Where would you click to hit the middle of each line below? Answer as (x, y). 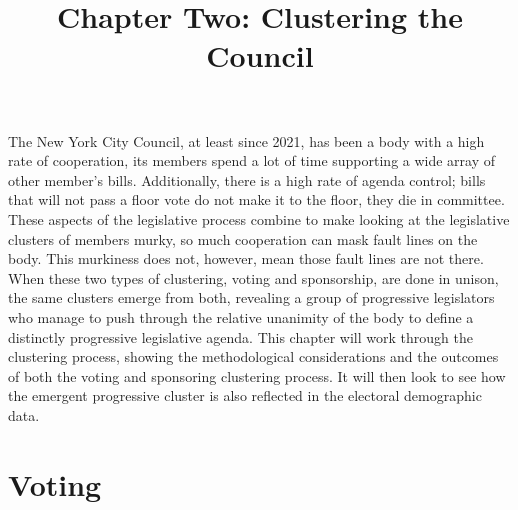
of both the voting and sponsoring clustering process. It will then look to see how (257, 375)
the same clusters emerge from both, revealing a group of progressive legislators (251, 297)
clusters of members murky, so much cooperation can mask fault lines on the (243, 238)
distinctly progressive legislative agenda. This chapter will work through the (240, 336)
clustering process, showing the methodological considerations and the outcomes (253, 356)
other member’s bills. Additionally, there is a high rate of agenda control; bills (247, 179)
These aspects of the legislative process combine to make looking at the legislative (259, 218)
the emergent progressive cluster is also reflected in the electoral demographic (245, 395)
